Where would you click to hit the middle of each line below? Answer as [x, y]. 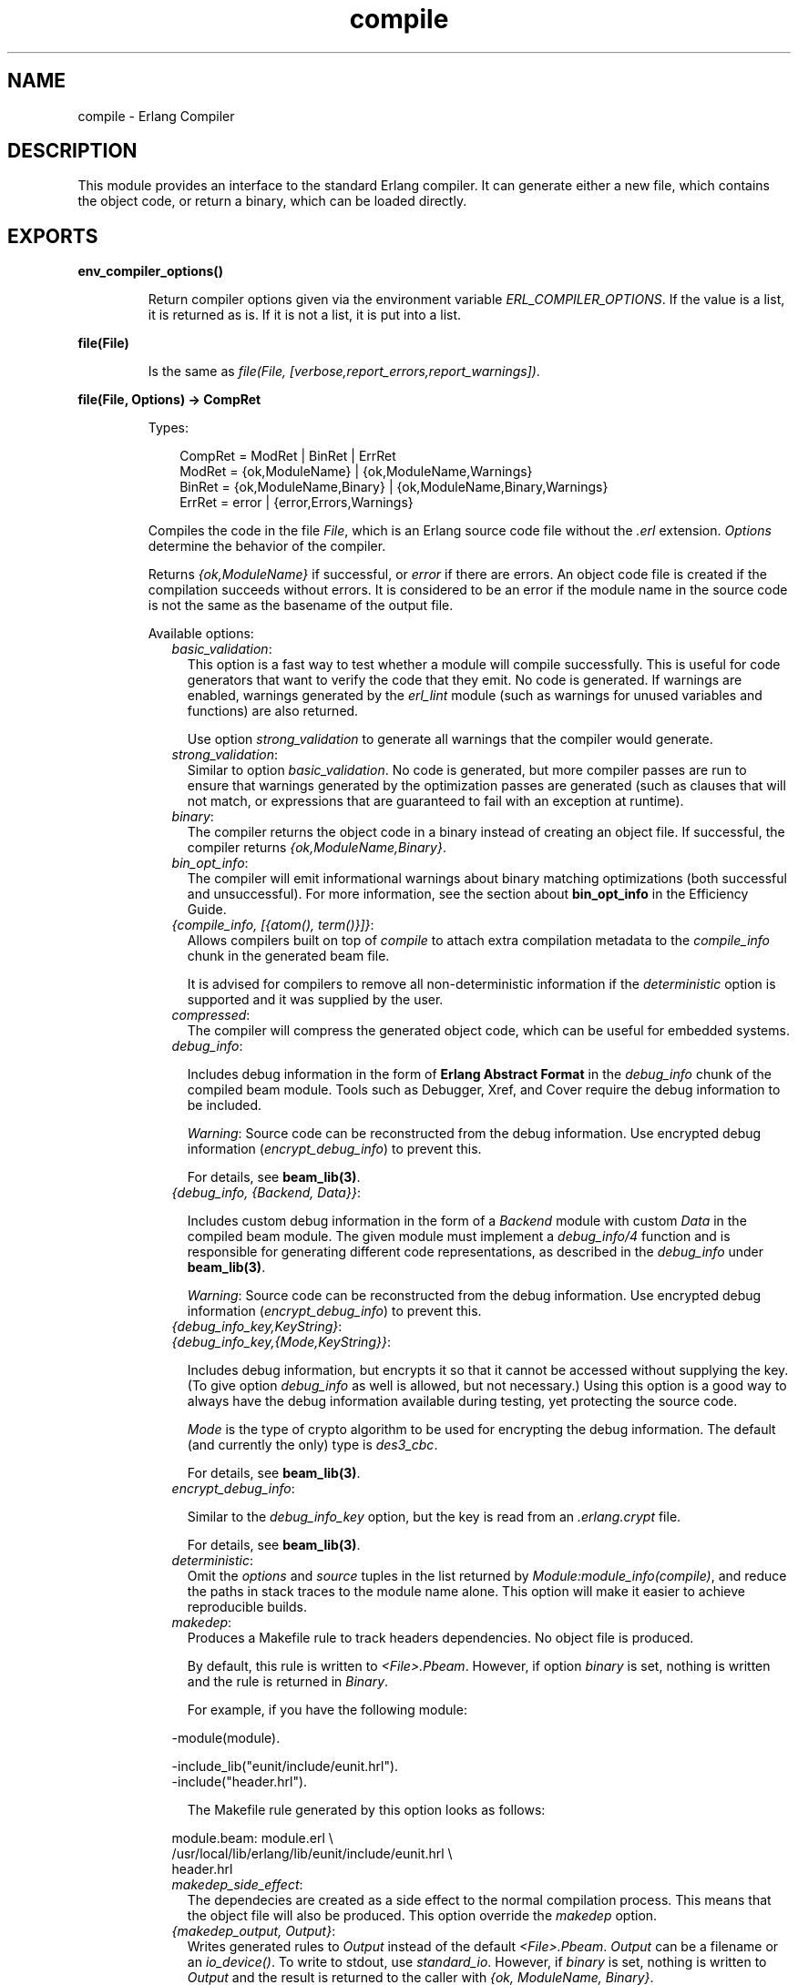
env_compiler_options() [150, 271]
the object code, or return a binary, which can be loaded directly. [272, 201]
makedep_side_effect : [237, 1885]
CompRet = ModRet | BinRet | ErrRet [288, 456]
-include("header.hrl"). [240, 1782]
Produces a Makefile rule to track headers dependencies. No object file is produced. [440, 1638]
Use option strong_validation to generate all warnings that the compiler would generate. [450, 739]
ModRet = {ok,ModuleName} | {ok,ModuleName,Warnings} [356, 472]
